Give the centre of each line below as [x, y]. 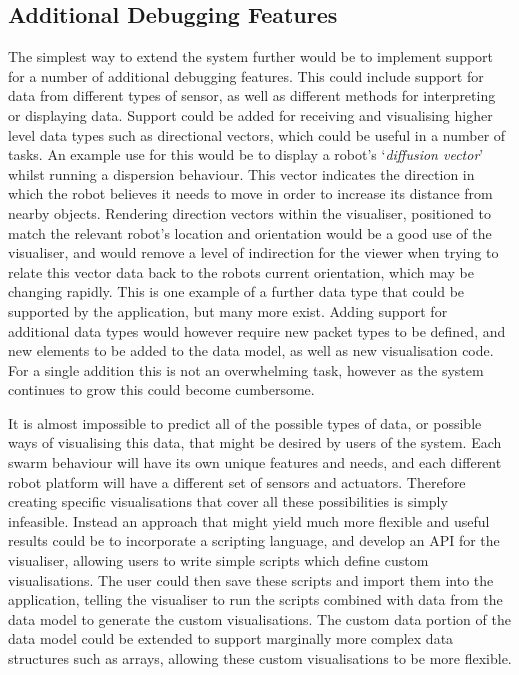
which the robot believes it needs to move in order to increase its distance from [250, 193]
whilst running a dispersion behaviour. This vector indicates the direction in [241, 173]
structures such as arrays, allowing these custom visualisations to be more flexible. [260, 658]
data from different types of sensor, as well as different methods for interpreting [252, 95]
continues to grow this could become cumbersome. [161, 389]
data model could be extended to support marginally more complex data [231, 638]
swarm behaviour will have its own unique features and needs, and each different [255, 462]
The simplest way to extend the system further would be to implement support [251, 56]
